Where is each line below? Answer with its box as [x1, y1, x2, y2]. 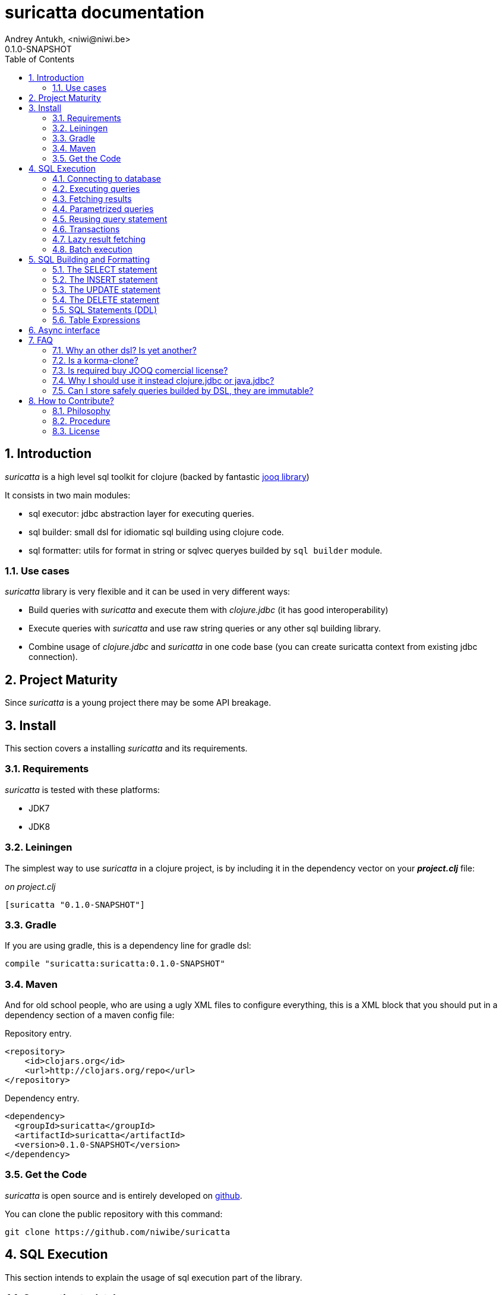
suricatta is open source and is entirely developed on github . [5, 1190, 242, 1201]
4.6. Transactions [52, 223, 120, 234]
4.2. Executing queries [52, 183, 140, 194]
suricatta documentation [5, 2, 204, 23]
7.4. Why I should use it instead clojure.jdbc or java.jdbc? [52, 375, 274, 386]
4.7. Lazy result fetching [52, 233, 146, 244]
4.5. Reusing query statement [52, 213, 168, 224]
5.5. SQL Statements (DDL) [52, 304, 157, 315]
